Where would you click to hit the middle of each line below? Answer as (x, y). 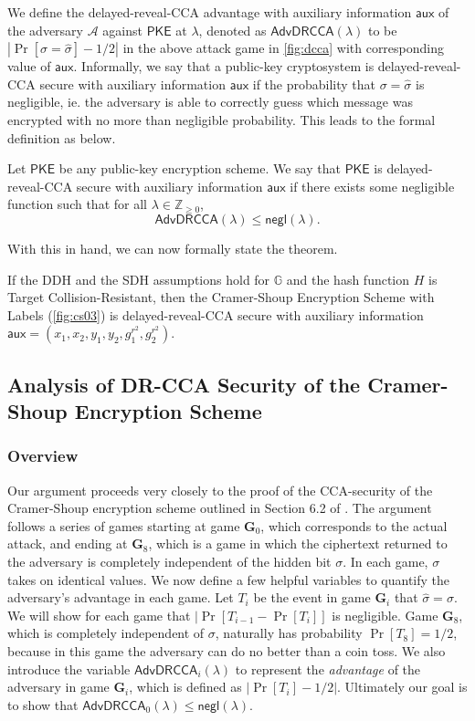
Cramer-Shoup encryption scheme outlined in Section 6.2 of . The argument (220, 508)
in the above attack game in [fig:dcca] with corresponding (284, 48)
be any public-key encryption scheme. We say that (200, 168)
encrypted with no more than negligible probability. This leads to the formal (222, 119)
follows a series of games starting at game (124, 525)
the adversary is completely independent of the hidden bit (169, 562)
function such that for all (77, 204)
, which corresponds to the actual (354, 525)
